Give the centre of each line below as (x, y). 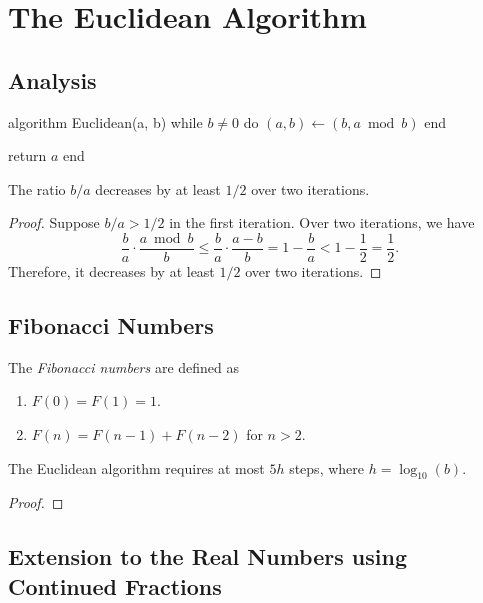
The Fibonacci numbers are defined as (124, 366)
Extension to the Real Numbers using (207, 556)
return (27, 155)
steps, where (327, 467)
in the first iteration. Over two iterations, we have (322, 222)
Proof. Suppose (54, 222)
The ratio (37, 188)
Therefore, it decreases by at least (111, 271)
